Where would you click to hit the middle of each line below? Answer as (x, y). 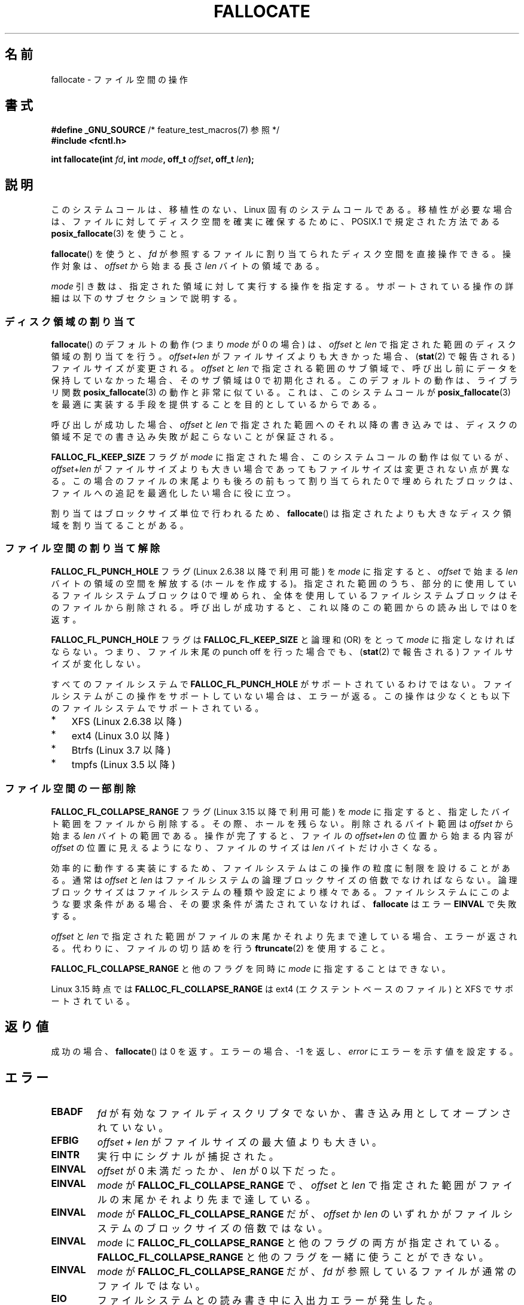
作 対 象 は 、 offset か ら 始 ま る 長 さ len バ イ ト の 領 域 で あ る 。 (188, 266)
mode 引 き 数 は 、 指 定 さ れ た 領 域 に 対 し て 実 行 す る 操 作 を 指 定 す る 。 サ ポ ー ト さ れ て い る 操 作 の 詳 (282, 286)
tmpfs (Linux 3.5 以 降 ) (123, 764)
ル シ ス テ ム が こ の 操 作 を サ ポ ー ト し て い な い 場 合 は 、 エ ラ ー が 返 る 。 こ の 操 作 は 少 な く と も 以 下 (281, 696)
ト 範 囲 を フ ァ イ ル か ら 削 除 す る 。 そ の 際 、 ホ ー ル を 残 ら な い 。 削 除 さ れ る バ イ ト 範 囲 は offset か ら (282, 823)
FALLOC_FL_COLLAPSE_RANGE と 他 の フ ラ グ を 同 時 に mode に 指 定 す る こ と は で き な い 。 (251, 968)
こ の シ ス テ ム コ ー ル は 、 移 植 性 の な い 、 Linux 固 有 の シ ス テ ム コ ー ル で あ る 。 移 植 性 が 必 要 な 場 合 (282, 210)
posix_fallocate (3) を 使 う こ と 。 (120, 234)
